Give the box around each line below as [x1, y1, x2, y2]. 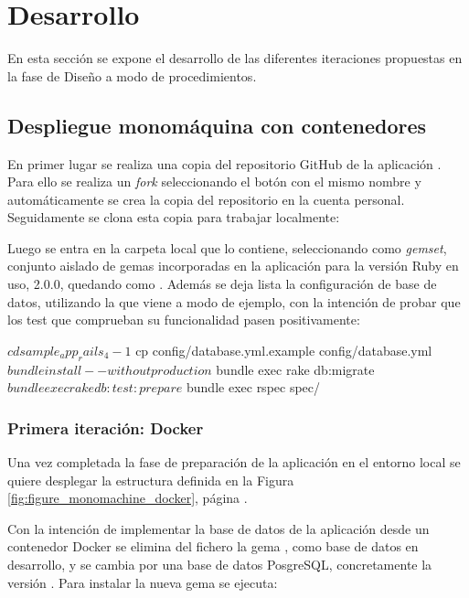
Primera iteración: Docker [7, 416, 204, 439]
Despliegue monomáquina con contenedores [7, 111, 427, 139]
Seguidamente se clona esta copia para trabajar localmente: [7, 208, 340, 227]
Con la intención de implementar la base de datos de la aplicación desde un [7, 518, 430, 538]
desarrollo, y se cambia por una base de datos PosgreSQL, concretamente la [7, 555, 432, 574]
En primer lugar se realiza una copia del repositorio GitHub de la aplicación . [7, 154, 442, 173]
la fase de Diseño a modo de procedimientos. [7, 66, 257, 85]
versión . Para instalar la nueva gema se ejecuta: [7, 572, 278, 592]
